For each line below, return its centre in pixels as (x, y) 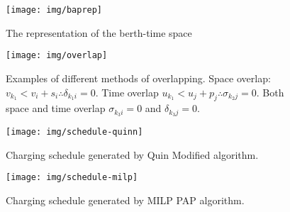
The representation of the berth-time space (99, 32)
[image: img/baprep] (54, 10)
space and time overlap (56, 108)
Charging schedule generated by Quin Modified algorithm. (132, 154)
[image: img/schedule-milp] (72, 178)
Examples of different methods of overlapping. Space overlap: (138, 78)
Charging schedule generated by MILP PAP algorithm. (125, 200)
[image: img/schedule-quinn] (74, 132)
